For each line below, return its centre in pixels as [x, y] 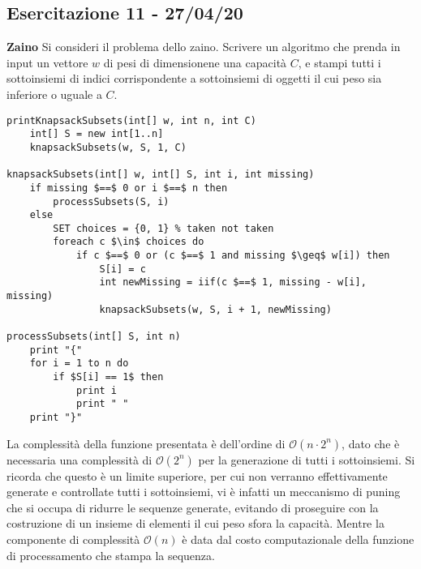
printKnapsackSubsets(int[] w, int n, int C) [131, 120]
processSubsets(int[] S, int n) [94, 337]
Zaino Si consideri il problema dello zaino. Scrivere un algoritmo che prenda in [204, 47]
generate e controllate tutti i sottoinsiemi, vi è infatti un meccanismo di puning [204, 492]
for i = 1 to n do [79, 364]
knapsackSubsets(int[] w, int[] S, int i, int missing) [161, 175]
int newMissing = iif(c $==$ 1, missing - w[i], [233, 282]
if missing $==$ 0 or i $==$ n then [129, 188]
